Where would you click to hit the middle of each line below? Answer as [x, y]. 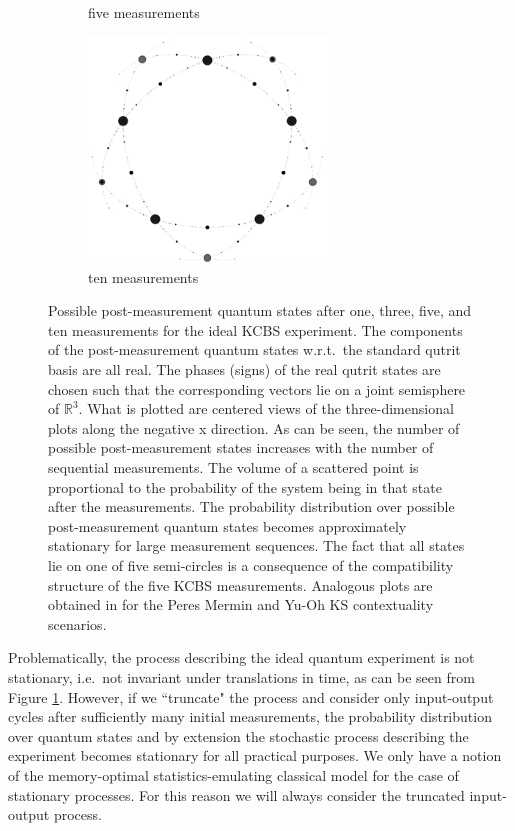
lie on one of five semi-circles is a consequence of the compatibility [251, 565]
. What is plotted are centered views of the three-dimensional [266, 408]
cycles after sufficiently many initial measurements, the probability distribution [250, 716]
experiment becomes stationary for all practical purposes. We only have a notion [255, 755]
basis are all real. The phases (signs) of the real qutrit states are [244, 369]
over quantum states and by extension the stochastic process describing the [238, 735]
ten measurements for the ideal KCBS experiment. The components [255, 329]
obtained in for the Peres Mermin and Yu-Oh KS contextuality [241, 604]
